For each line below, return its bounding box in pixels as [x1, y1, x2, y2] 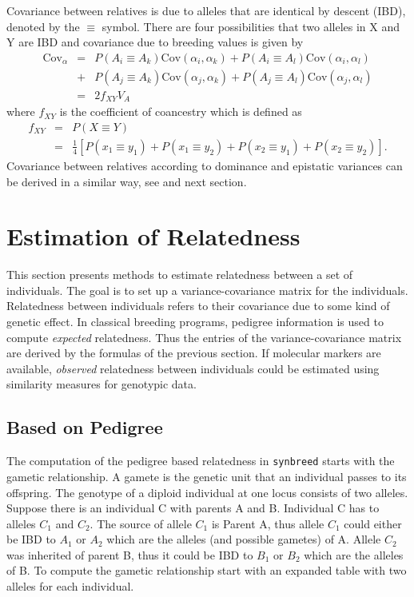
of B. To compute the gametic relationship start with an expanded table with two [6, 562, 407, 579]
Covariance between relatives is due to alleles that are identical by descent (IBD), [6, 2, 406, 18]
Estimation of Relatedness [6, 220, 301, 253]
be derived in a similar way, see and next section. [6, 173, 247, 189]
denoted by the [6, 18, 80, 34]
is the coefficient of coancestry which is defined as [59, 103, 302, 120]
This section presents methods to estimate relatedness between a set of [6, 266, 353, 283]
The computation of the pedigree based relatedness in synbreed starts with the [6, 452, 395, 469]
